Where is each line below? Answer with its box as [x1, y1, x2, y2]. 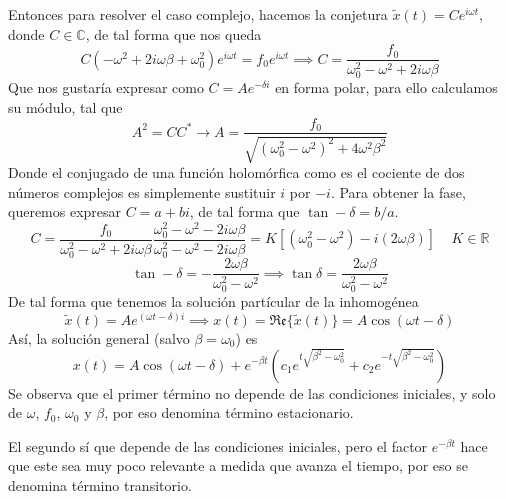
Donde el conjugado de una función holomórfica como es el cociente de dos [8, 161, 465, 182]
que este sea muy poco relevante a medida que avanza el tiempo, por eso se [8, 455, 468, 476]
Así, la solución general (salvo [8, 327, 190, 348]
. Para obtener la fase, [330, 181, 466, 202]
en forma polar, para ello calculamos [275, 77, 498, 98]
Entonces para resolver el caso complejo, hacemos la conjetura [8, 4, 388, 24]
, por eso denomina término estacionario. [104, 402, 354, 423]
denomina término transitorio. [8, 474, 192, 495]
